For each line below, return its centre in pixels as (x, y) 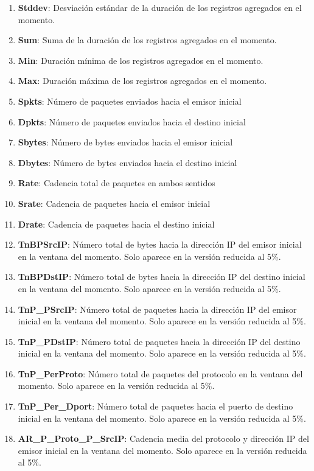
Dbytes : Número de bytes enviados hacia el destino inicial (127, 162)
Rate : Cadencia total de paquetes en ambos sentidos (117, 183)
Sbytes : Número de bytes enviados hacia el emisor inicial (125, 142)
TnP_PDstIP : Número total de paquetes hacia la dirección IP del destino (159, 341)
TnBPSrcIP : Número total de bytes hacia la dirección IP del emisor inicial (160, 244)
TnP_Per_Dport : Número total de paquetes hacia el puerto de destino (155, 406)
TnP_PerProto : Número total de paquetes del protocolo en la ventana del (160, 373)
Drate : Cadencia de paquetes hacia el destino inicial (116, 224)
